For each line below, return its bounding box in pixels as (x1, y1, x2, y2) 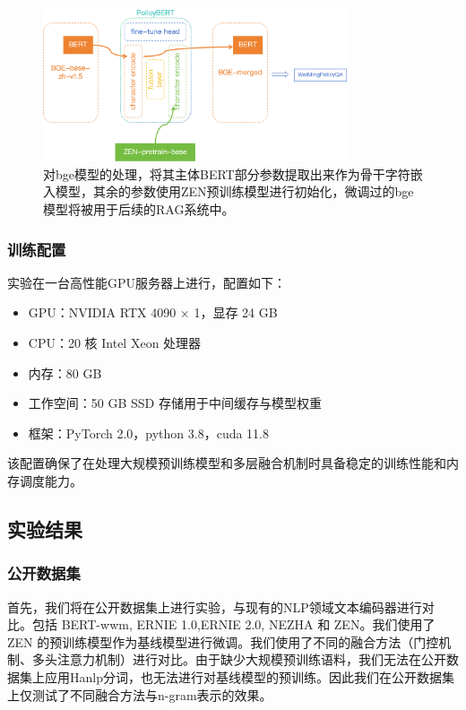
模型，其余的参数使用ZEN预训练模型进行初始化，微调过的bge (55, 182, 414, 201)
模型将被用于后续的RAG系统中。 (43, 200, 235, 219)
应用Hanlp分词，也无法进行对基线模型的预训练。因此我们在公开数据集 (44, 667, 454, 686)
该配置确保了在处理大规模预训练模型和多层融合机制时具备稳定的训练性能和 (7, 454, 446, 472)
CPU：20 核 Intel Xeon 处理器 (28, 333, 202, 352)
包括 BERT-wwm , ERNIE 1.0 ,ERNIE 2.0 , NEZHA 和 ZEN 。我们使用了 (31, 615, 436, 634)
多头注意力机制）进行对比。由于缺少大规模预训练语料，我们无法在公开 (31, 650, 446, 669)
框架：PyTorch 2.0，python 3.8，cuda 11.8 (28, 423, 270, 442)
